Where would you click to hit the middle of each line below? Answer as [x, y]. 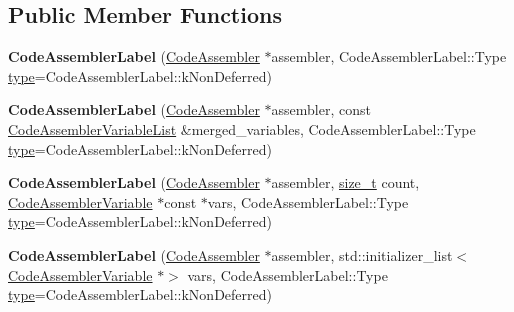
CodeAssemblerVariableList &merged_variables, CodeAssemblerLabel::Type [242, 128]
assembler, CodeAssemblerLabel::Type [389, 56]
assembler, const [321, 109]
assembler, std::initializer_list [362, 254]
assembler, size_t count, [345, 182]
